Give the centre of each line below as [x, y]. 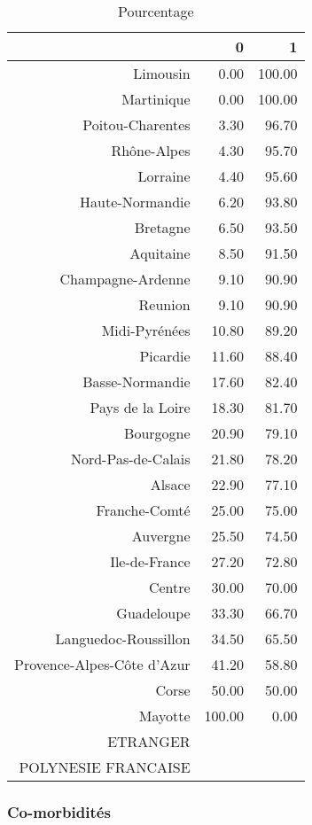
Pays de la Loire [140, 407]
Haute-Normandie [135, 202]
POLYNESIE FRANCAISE [105, 767]
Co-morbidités [59, 811]
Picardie [165, 356]
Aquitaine [160, 253]
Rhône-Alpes [151, 150]
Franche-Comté [143, 510]
